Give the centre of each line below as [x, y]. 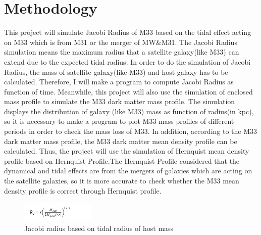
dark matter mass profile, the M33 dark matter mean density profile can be [121, 141]
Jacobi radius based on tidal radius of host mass [99, 228]
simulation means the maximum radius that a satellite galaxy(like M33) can [122, 52]
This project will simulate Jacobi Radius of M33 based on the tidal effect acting [128, 32]
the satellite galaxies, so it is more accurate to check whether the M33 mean [122, 181]
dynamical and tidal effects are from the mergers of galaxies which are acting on [128, 171]
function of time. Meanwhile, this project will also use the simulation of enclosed [128, 91]
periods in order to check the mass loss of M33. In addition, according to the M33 [131, 131]
